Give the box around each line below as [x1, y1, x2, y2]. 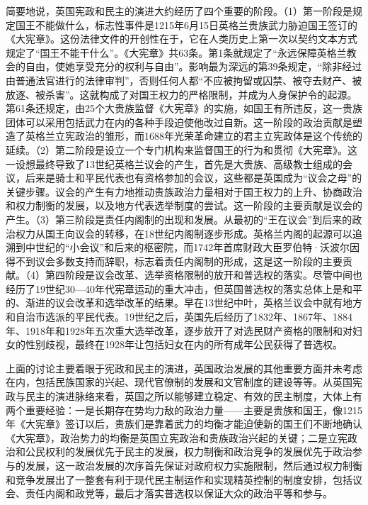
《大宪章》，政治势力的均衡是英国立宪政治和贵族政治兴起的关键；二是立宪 [6, 430, 347, 445]
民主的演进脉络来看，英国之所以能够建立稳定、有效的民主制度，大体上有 [25, 389, 362, 404]
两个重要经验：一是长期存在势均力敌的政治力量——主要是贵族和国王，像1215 [6, 402, 362, 417]
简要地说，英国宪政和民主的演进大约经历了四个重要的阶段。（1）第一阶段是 [6, 4, 352, 18]
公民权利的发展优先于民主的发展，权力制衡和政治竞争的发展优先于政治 [25, 444, 352, 459]
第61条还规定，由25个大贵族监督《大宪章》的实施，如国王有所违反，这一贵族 [6, 101, 362, 116]
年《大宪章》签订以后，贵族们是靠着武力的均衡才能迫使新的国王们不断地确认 [6, 416, 362, 431]
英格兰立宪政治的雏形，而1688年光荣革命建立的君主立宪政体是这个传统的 [25, 128, 362, 143]
